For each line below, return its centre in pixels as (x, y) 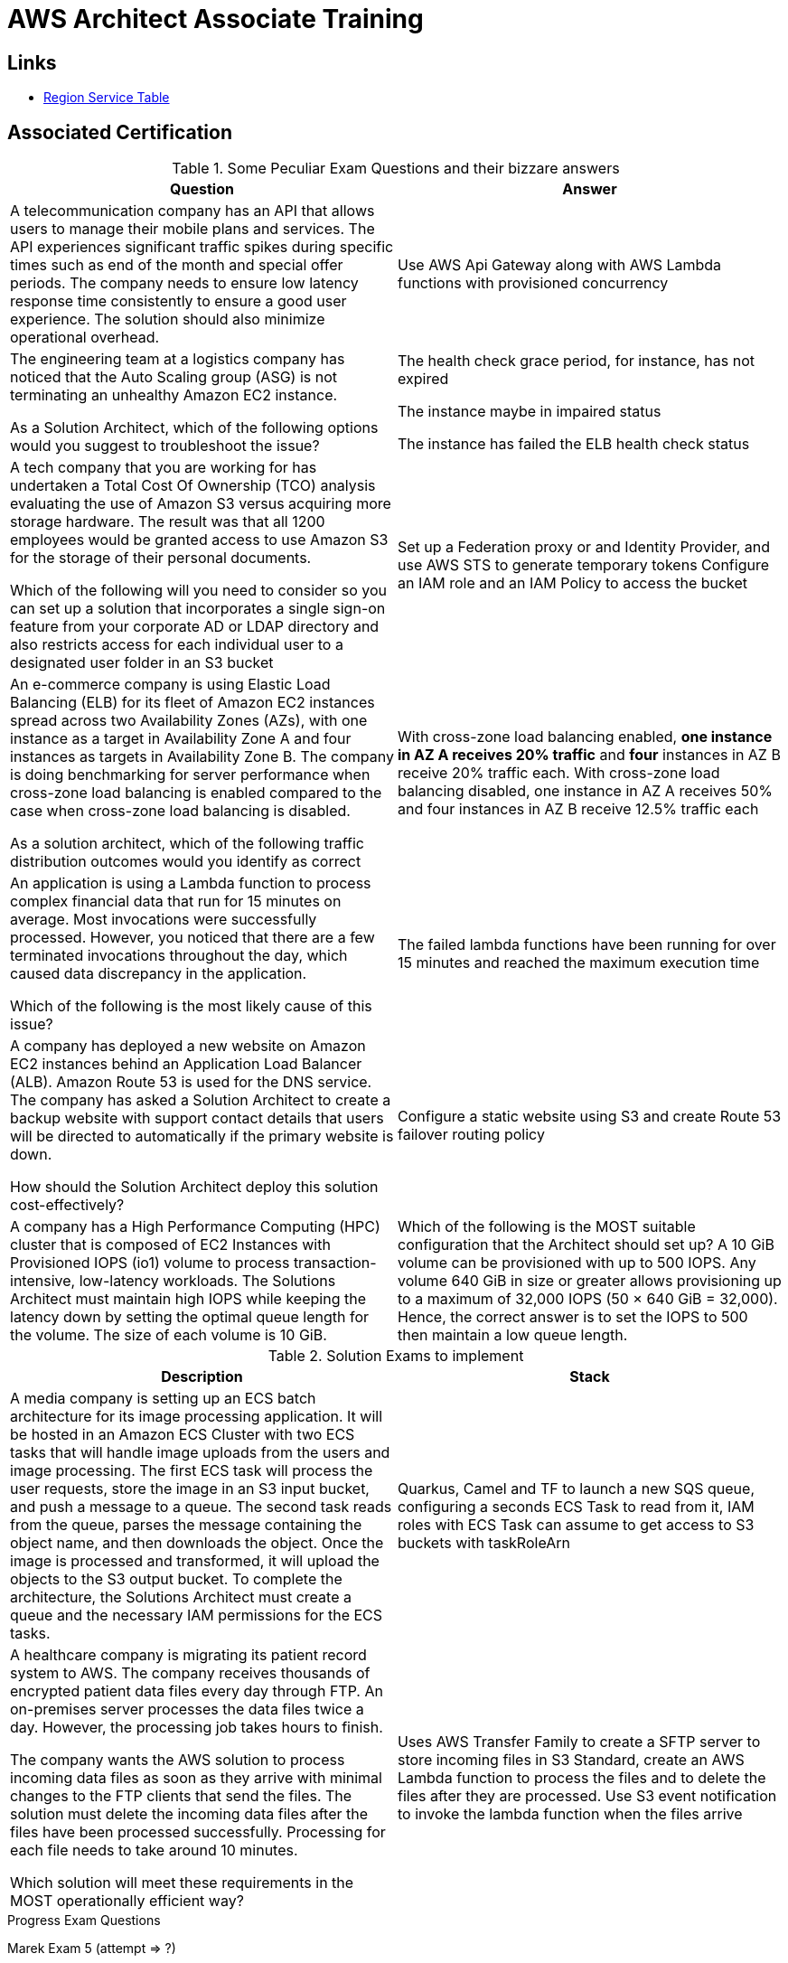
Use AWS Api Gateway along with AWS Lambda (560, 265)
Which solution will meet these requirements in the (182, 1883)
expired (423, 379)
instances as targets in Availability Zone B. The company (202, 757)
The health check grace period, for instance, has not (577, 361)
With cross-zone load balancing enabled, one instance (585, 737)
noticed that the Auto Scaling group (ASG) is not (174, 377)
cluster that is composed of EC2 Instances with (170, 1245)
